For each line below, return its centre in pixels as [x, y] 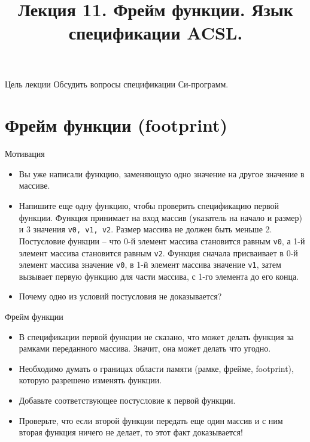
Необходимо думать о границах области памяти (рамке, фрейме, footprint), [156, 368]
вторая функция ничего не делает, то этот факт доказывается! [131, 432]
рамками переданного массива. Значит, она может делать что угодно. [145, 348]
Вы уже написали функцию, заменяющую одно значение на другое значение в [162, 173]
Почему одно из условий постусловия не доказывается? [120, 296]
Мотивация [25, 154]
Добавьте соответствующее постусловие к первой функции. [127, 400]
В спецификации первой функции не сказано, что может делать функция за [156, 336]
